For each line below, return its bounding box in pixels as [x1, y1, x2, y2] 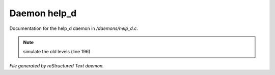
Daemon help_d [9, 8, 77, 19]
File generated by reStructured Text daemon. [9, 62, 104, 68]
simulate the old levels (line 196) [23, 49, 91, 55]
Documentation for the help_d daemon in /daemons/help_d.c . [9, 25, 139, 31]
